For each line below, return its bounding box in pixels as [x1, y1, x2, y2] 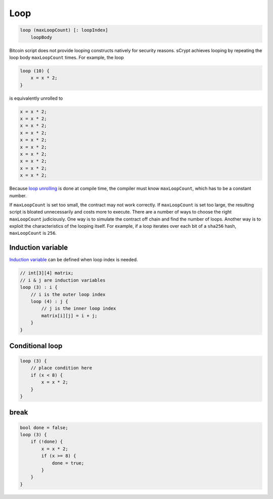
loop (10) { [20, 68, 50, 73]
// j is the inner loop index [41, 306, 116, 311]
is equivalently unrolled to [9, 95, 63, 101]
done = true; [52, 460, 84, 466]
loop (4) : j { [30, 299, 68, 304]
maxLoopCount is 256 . [9, 230, 57, 236]
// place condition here [30, 365, 93, 371]
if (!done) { [30, 439, 63, 445]
